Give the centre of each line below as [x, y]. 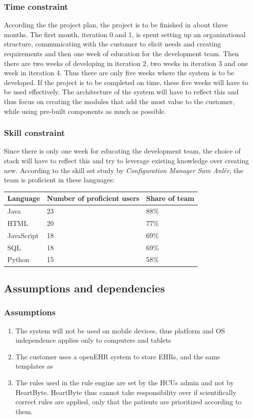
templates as [34, 366]
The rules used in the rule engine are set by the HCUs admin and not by [125, 382]
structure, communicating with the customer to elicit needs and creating [113, 44]
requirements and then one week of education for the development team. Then [121, 53]
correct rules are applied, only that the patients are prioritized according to [128, 402]
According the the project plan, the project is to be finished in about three [116, 25]
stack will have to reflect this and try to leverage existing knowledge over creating [126, 160]
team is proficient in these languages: [59, 180]
